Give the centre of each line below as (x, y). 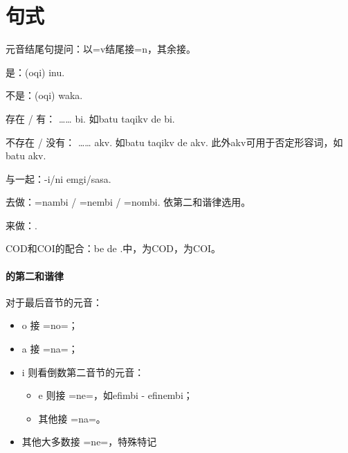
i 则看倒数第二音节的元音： (83, 372)
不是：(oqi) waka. (44, 95)
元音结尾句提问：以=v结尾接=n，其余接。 (101, 49)
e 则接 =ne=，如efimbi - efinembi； (116, 395)
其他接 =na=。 (72, 418)
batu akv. (26, 156)
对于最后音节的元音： (54, 302)
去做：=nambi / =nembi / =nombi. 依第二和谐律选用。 (128, 202)
